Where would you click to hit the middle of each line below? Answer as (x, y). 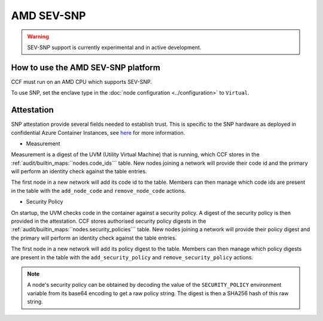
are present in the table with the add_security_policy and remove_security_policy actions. (132, 257)
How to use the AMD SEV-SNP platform (86, 67)
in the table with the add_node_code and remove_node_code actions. (98, 190)
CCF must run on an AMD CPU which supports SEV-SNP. (82, 81)
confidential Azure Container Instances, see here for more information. (98, 132)
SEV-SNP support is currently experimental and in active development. (114, 47)
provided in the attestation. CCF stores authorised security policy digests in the (109, 221)
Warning (38, 37)
